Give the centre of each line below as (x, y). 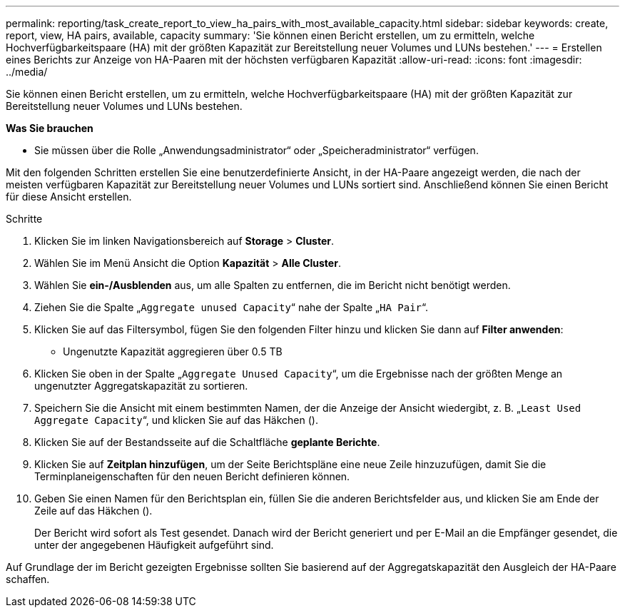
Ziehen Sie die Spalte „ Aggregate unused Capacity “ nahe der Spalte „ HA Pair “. (232, 307)
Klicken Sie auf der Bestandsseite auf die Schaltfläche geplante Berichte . (207, 442)
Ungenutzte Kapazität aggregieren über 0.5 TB (173, 351)
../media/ (27, 72)
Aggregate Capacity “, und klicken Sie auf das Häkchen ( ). (176, 420)
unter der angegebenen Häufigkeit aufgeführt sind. (154, 545)
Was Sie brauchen (50, 128)
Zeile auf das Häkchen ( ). (93, 511)
